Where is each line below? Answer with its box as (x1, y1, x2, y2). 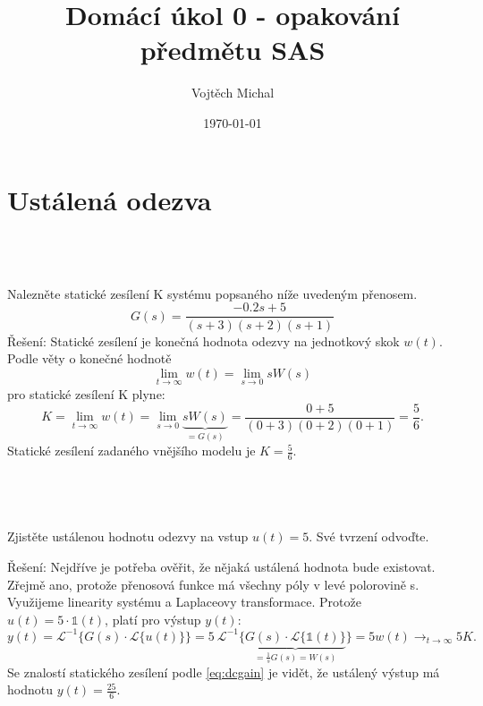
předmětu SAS (140, 31, 326, 68)
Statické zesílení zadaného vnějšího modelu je (7, 441, 256, 460)
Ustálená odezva (7, 181, 212, 217)
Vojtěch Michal (191, 83, 275, 102)
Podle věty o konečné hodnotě (7, 349, 172, 368)
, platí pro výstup (105, 609, 201, 628)
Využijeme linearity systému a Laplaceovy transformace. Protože (7, 592, 361, 611)
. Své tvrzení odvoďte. (309, 527, 429, 546)
